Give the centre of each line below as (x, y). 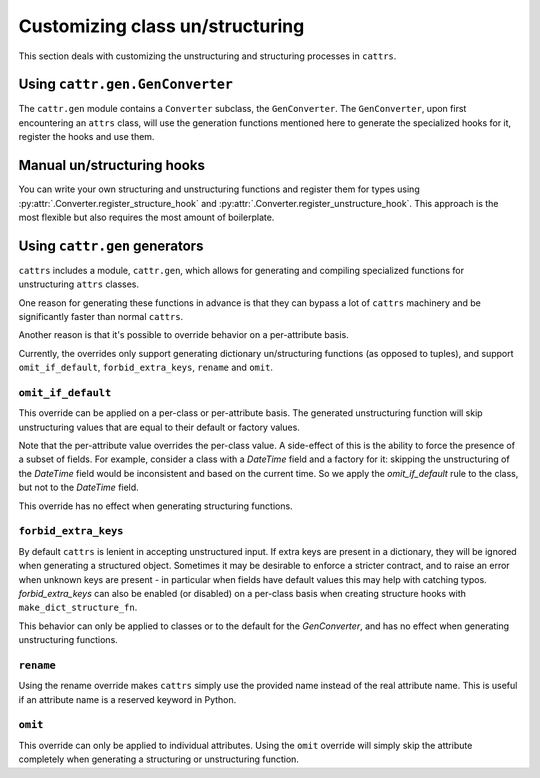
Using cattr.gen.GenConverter (126, 84)
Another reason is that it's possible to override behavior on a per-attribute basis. (183, 335)
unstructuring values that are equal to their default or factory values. (159, 427)
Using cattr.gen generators (111, 245)
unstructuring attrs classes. (79, 284)
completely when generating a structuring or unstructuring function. (159, 759)
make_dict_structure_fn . (78, 607)
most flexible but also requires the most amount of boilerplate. (146, 217)
